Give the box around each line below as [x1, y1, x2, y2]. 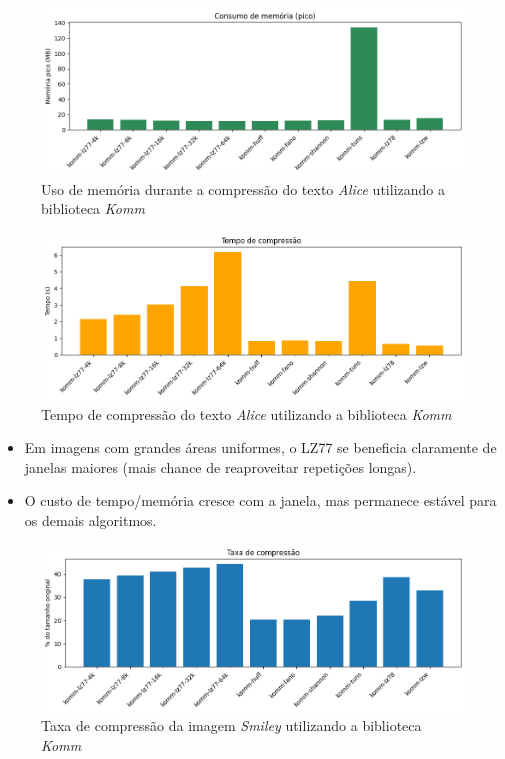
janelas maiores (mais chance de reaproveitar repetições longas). [24, 456, 417, 477]
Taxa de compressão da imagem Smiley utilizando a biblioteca [41, 715, 422, 736]
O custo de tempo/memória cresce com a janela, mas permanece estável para [24, 490, 497, 511]
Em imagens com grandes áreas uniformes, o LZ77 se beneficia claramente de [24, 437, 497, 458]
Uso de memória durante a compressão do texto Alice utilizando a [41, 178, 445, 199]
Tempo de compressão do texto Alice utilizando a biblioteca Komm [41, 403, 452, 424]
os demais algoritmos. [24, 509, 157, 530]
